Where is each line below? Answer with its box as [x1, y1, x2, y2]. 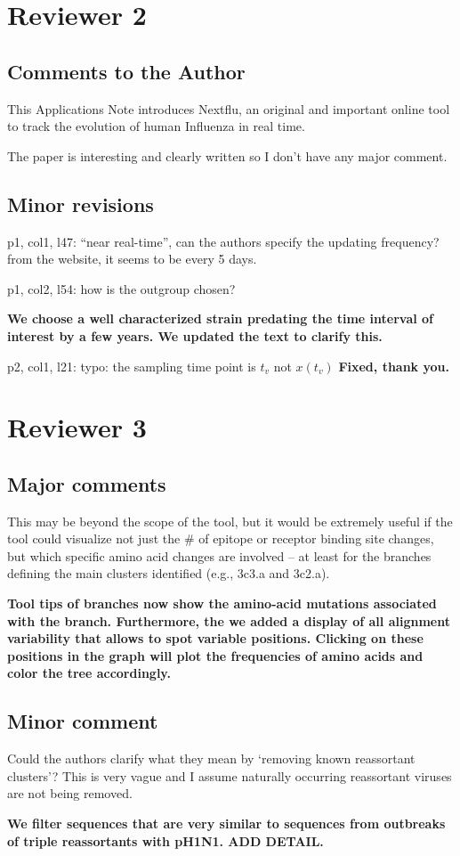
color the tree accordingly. [7, 664, 171, 682]
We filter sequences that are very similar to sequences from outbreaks [7, 814, 446, 833]
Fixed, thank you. [338, 356, 449, 375]
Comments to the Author [7, 57, 246, 85]
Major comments [7, 469, 166, 497]
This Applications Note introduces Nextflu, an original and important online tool [7, 99, 450, 118]
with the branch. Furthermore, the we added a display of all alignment [7, 611, 450, 630]
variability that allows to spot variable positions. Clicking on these [7, 629, 424, 648]
